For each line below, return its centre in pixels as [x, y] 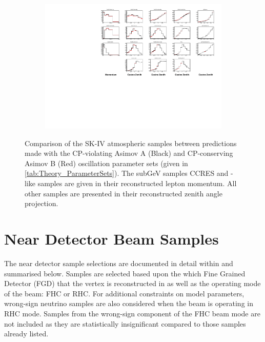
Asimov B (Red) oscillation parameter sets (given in [106, 163]
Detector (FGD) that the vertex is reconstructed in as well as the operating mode [132, 283]
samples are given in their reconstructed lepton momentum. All [137, 183]
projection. [42, 203]
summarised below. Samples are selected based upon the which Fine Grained [125, 273]
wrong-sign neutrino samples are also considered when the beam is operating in [129, 303]
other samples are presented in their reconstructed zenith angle [124, 193]
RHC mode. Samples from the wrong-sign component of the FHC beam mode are [132, 313]
